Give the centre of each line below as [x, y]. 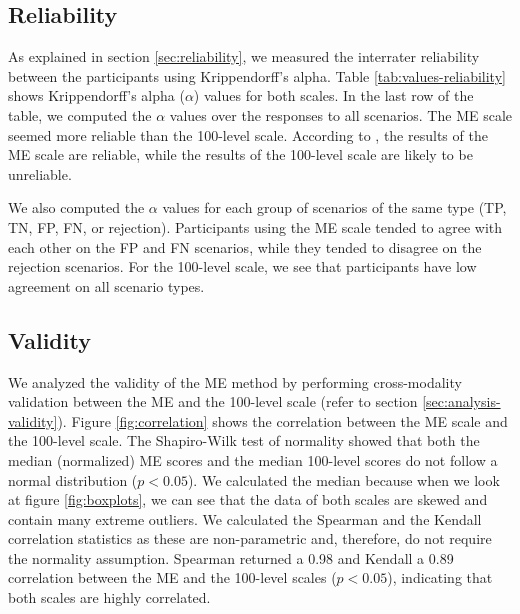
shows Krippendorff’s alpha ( [96, 95]
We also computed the [76, 207]
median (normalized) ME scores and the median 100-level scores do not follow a [253, 459]
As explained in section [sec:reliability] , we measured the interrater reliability [244, 56]
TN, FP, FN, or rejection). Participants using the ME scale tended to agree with [255, 226]
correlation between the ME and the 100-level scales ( [172, 577]
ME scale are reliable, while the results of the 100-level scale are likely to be [240, 154]
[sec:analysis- [461, 401]
